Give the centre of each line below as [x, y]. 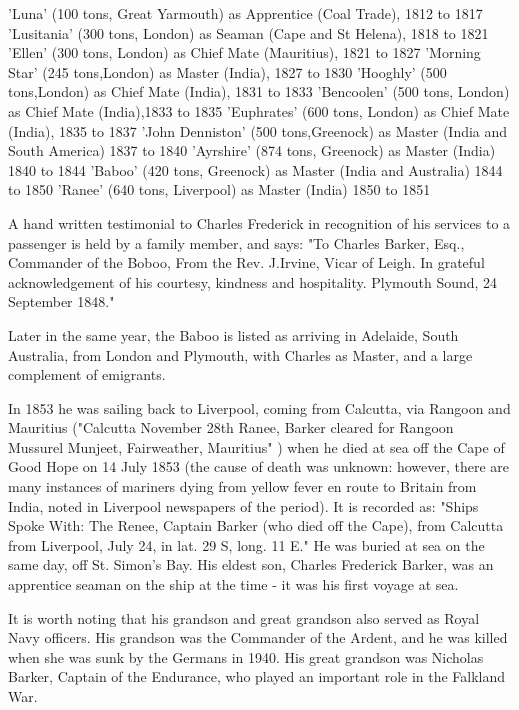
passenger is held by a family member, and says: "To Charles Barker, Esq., [236, 242]
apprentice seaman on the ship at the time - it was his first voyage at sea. [233, 584]
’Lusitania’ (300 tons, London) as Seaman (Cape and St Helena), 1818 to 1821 [248, 32]
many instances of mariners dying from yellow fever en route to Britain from [242, 486]
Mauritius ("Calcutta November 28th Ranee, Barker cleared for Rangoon [231, 427]
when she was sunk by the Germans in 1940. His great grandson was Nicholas [246, 656]
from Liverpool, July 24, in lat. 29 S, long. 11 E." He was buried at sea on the [246, 544]
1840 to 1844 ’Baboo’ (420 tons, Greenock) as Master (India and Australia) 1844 [255, 169]
